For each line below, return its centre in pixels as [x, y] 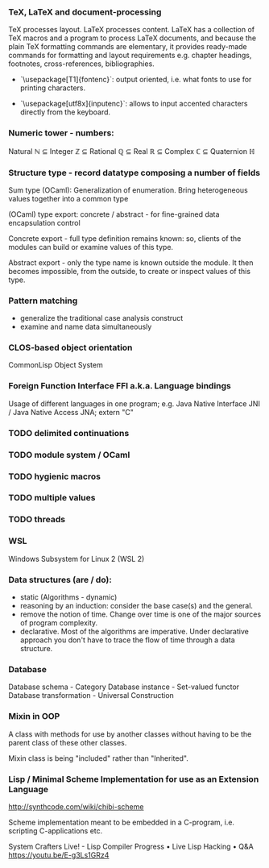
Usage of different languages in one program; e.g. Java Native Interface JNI [134, 403]
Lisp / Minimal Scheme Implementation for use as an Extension [134, 779]
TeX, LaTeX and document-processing [85, 12]
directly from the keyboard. [65, 112]
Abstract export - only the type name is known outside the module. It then [131, 262]
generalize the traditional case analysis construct [101, 318]
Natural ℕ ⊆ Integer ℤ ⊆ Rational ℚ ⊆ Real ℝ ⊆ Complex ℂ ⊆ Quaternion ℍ [132, 151]
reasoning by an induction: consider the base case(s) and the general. [137, 605]
